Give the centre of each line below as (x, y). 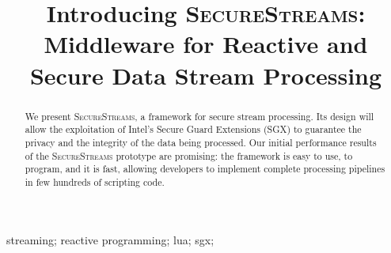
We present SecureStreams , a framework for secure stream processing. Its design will (199, 116)
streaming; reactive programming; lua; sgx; (110, 240)
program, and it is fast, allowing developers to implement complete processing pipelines (205, 169)
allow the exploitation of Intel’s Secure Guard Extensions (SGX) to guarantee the (193, 129)
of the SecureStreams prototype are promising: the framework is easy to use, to (189, 155)
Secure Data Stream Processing (206, 75)
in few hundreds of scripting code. (95, 181)
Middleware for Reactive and (206, 44)
